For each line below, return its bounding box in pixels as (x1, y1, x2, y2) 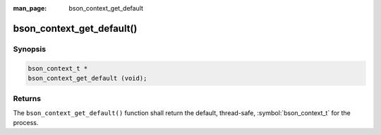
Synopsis (13, 44, 46, 54)
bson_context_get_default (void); (28, 74, 147, 82)
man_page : (13, 4, 47, 12)
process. (13, 119, 39, 127)
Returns (13, 94, 42, 104)
